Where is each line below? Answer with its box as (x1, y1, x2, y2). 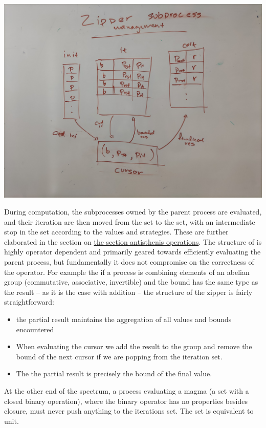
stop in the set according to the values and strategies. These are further (4, 226, 229, 237)
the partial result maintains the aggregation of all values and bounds (16, 314, 232, 325)
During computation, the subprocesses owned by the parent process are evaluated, (4, 206, 262, 217)
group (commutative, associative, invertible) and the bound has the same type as (4, 276, 258, 287)
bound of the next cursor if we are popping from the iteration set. (16, 351, 223, 361)
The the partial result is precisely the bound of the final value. (16, 368, 212, 379)
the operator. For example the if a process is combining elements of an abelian (4, 266, 250, 277)
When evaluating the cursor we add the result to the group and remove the (16, 341, 252, 352)
